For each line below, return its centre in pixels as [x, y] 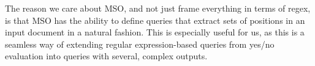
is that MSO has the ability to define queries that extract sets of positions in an [155, 20]
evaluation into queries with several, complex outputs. [106, 56]
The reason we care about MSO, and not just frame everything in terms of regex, [158, 8]
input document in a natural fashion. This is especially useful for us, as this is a [155, 32]
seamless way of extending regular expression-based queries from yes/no [140, 44]
